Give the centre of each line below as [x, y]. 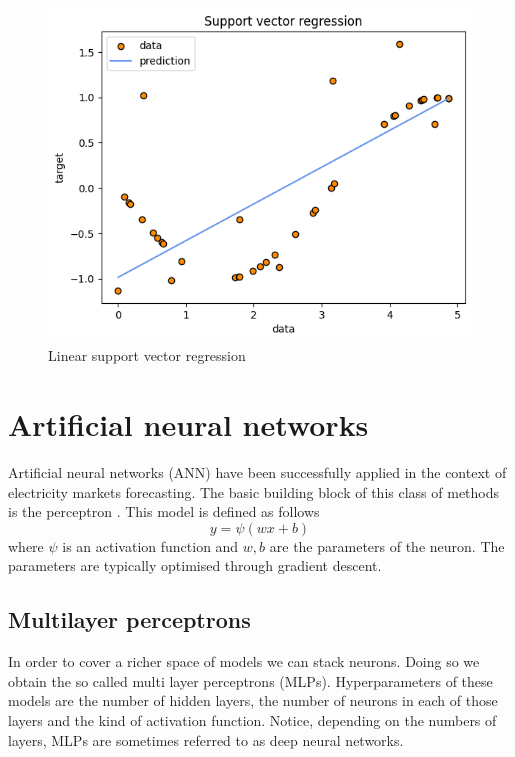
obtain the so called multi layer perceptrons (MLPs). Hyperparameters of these [250, 680]
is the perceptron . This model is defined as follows [164, 511]
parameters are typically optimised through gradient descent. [195, 565]
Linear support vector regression [147, 355]
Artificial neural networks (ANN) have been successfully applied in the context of [257, 472]
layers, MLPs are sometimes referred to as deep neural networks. [206, 739]
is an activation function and [150, 545]
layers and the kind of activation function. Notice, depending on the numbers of [252, 720]
